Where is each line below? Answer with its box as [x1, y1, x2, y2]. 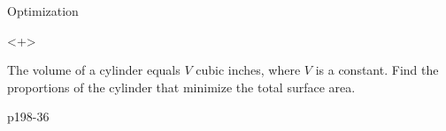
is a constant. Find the [315, 61, 439, 79]
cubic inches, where [196, 61, 301, 79]
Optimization [7, 2, 79, 19]
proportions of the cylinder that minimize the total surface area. [7, 77, 356, 96]
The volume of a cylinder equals [7, 61, 181, 79]
